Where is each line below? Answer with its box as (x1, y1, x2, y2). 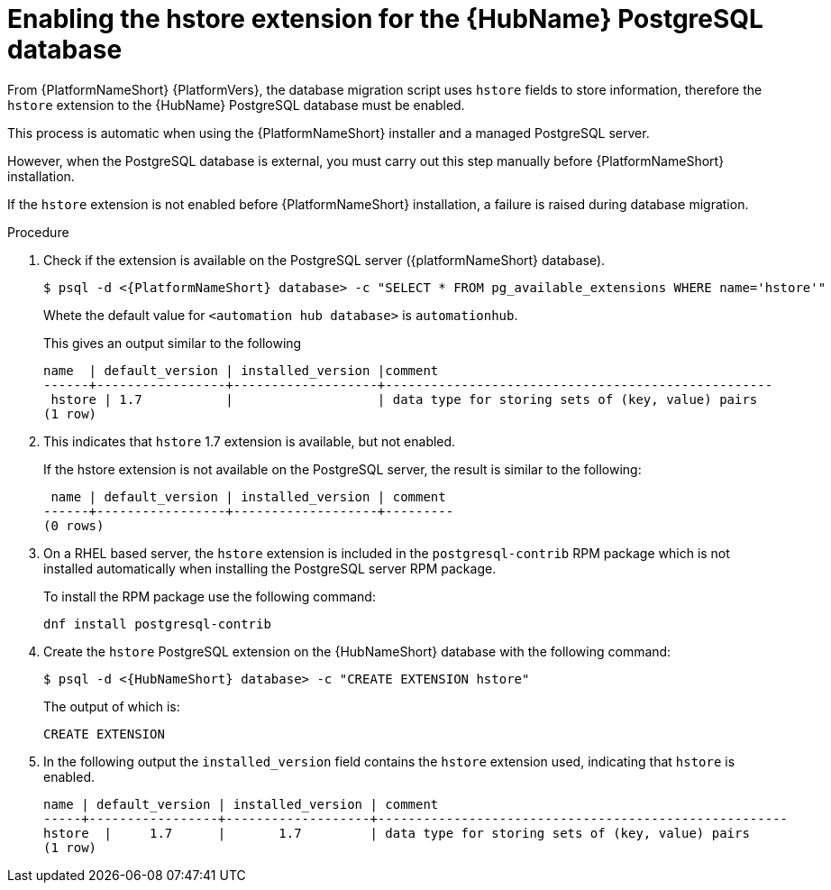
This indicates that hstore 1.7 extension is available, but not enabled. (43, 433, 456, 449)
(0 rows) (43, 518, 105, 533)
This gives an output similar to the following (43, 335, 302, 351)
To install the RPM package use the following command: (43, 588, 376, 604)
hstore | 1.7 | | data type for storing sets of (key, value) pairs (50, 391, 758, 407)
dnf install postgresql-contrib (43, 616, 271, 631)
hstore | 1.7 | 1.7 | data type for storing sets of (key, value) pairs (43, 825, 750, 840)
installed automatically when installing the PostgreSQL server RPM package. (43, 560, 497, 576)
